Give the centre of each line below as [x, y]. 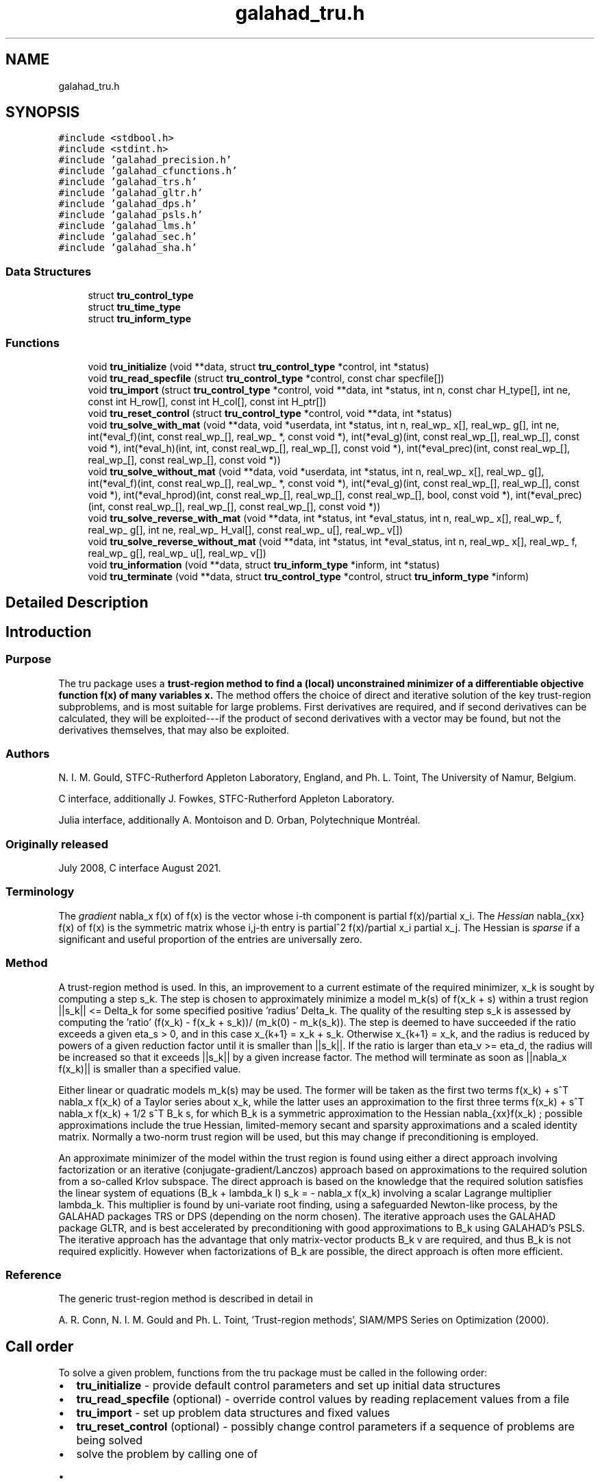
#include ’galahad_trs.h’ [128, 182]
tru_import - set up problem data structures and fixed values [233, 1413]
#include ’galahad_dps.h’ [128, 204]
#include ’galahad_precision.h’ [145, 160]
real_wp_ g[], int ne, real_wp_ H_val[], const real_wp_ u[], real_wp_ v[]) [246, 529]
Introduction [49, 632]
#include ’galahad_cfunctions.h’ [148, 171]
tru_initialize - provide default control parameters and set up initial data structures [288, 1386]
